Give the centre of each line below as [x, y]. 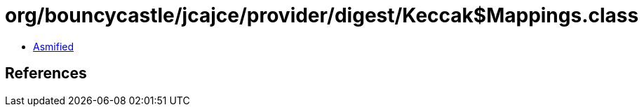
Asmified [54, 46]
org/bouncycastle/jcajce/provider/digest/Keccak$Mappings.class [322, 15]
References [46, 73]
